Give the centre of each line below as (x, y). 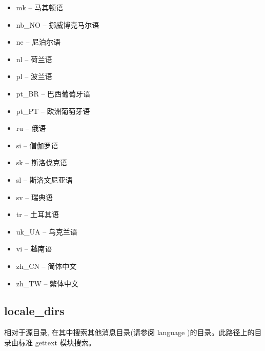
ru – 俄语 (31, 128)
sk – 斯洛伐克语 (42, 162)
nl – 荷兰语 (34, 59)
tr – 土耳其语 (38, 214)
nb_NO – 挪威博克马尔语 (58, 24)
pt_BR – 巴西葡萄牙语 (53, 93)
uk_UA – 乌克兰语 (47, 231)
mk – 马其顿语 (40, 7)
